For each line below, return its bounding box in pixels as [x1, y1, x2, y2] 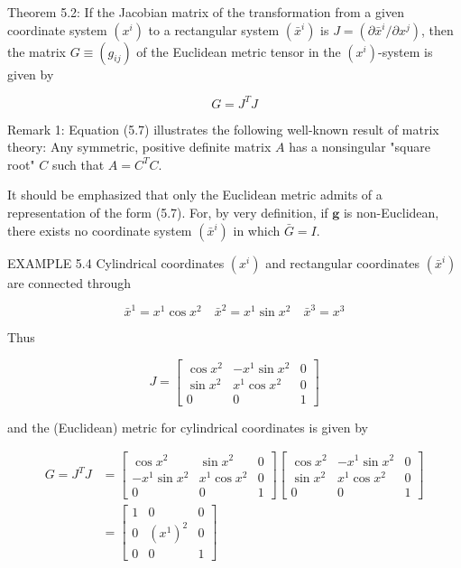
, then [420, 20, 454, 39]
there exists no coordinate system [7, 220, 192, 239]
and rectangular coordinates [265, 253, 420, 272]
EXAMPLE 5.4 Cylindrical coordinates [7, 253, 225, 272]
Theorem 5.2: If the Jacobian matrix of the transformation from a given [7, 3, 404, 21]
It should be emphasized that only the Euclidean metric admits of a [7, 185, 383, 204]
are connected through [7, 273, 131, 292]
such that [51, 154, 105, 173]
